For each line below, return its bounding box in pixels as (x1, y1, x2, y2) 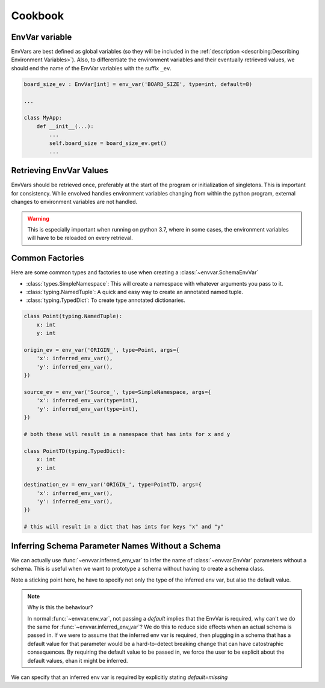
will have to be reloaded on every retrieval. (27, 235, 133, 242)
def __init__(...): (36, 123, 94, 129)
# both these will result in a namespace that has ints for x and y (23, 431, 231, 437)
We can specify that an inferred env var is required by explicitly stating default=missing (11, 674, 228, 681)
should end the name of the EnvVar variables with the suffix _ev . (11, 64, 172, 72)
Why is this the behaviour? (27, 604, 93, 611)
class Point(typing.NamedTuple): (23, 313, 123, 320)
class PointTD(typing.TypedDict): (23, 447, 126, 454)
